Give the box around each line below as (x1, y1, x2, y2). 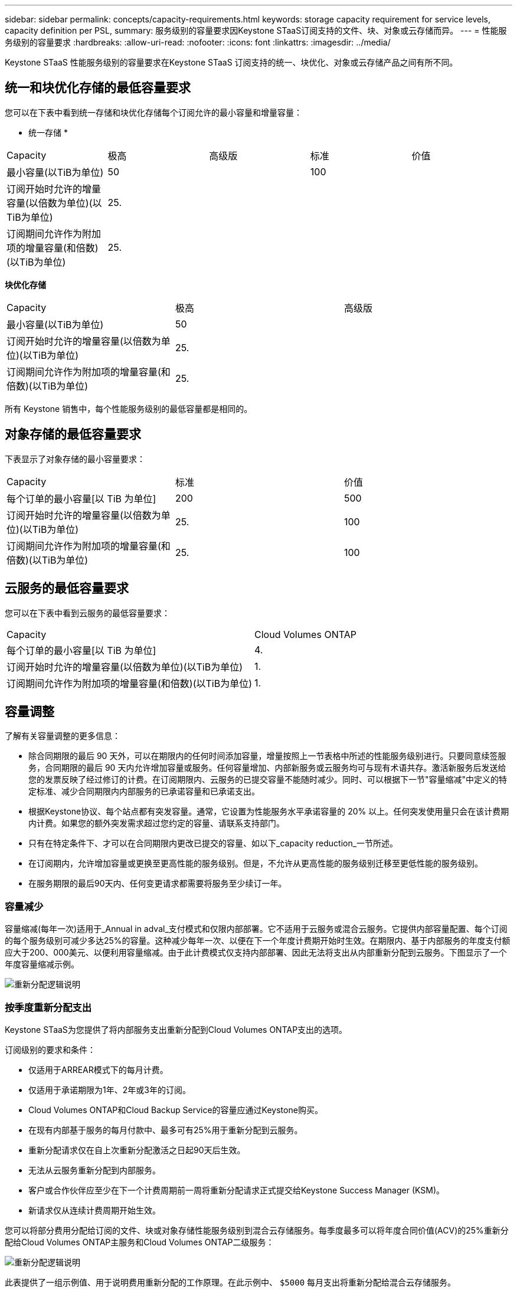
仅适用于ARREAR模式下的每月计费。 (28, 1064, 168, 1075)
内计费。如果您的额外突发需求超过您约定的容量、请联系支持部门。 (28, 818, 284, 829)
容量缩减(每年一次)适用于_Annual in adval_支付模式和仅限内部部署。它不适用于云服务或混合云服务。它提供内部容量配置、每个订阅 (5, 924, 508, 934)
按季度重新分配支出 (5, 1001, 92, 1013)
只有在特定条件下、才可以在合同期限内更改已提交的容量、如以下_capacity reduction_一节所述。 (28, 838, 398, 849)
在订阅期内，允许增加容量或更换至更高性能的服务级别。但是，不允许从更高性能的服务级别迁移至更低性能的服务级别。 (28, 858, 483, 869)
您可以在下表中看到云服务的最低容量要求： (5, 607, 170, 618)
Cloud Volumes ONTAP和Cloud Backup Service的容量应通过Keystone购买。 (28, 1104, 323, 1115)
